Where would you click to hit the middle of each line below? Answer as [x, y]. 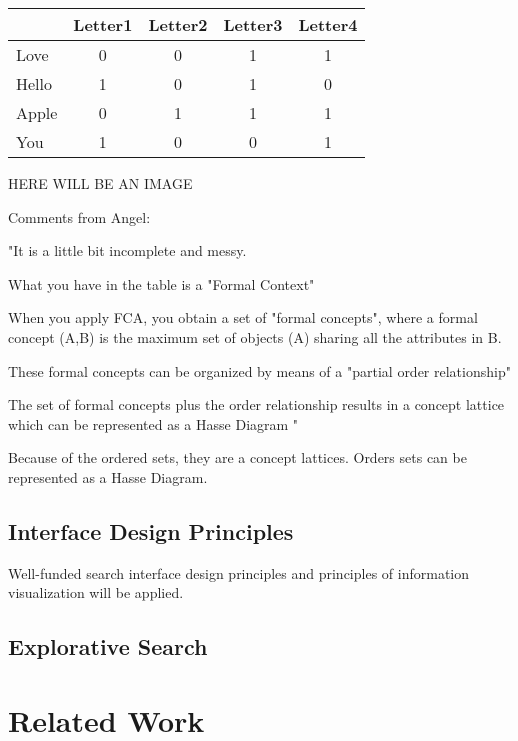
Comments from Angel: [79, 216]
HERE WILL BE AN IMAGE [100, 183]
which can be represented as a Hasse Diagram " [153, 423]
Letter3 [253, 24]
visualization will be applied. [96, 592]
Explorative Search [108, 646]
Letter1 [103, 24]
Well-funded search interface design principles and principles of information [239, 572]
